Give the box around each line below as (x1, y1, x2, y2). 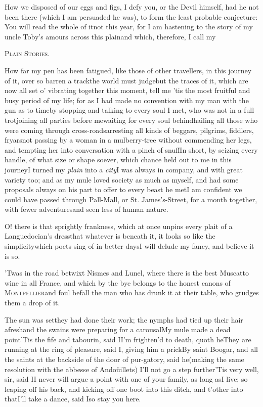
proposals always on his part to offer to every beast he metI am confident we (5, 184, 242, 195)
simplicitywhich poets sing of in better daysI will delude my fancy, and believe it (5, 241, 254, 251)
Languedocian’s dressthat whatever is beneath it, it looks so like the (5, 231, 215, 241)
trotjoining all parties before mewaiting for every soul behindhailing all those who (5, 114, 258, 125)
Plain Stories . (5, 48, 50, 59)
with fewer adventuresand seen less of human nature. (5, 204, 168, 214)
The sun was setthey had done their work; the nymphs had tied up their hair (5, 314, 243, 325)
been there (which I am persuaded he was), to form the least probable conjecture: (5, 11, 258, 22)
